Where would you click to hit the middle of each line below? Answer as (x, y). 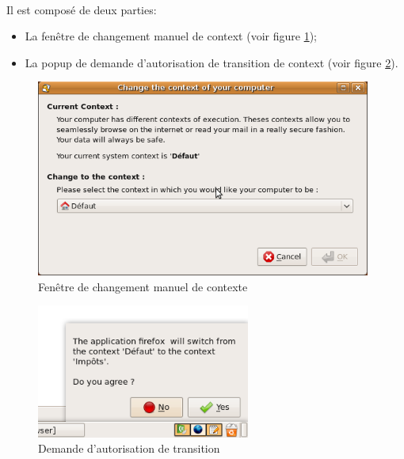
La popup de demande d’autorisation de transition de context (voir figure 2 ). (212, 62)
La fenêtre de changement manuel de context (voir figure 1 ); (171, 36)
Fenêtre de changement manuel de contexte (143, 286)
